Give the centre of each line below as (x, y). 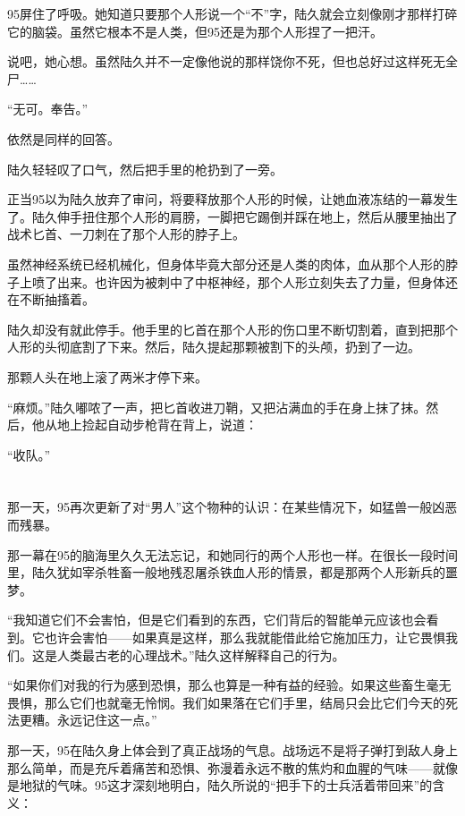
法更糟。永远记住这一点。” (82, 720)
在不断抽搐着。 (51, 299)
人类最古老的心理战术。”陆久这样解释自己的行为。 (201, 654)
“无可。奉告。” (48, 109)
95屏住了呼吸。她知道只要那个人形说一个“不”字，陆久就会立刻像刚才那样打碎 (232, 13)
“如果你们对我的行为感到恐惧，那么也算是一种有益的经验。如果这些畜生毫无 (229, 685)
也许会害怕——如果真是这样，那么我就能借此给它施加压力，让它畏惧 (245, 637)
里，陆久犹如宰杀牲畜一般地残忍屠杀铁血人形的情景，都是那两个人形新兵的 (226, 572)
